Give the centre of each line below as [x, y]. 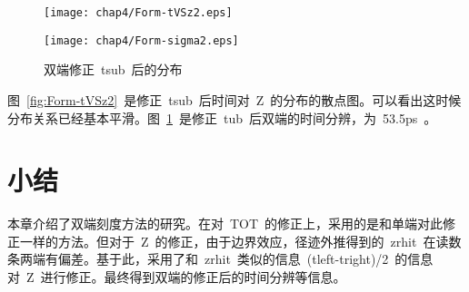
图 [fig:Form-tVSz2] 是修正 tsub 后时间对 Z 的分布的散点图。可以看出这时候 [234, 99]
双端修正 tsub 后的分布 [113, 69]
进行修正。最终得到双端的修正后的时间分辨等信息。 [193, 277]
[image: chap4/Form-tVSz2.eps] [138, 13]
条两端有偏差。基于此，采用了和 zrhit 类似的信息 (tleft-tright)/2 [198, 259]
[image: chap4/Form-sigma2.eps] [141, 40]
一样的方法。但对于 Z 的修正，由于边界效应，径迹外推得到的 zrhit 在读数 [240, 241]
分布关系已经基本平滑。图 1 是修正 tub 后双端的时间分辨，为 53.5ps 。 [222, 117]
